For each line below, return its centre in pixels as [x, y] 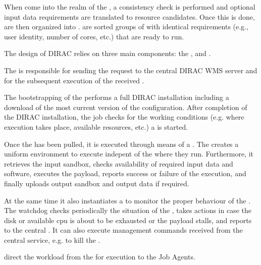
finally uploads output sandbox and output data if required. [97, 183]
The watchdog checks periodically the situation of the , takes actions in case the [128, 210]
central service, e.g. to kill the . [52, 240]
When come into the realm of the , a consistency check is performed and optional [130, 7]
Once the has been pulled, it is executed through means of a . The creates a [121, 144]
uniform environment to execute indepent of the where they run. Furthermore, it [129, 154]
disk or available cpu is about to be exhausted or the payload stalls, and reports [128, 220]
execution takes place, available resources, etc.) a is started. [96, 126]
